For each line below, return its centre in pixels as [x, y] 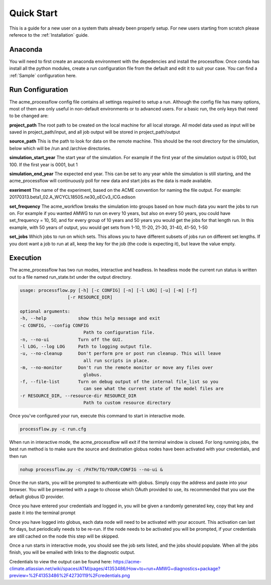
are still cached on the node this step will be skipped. [64, 536]
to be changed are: [29, 116]
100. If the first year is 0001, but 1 [43, 164]
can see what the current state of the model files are [153, 389]
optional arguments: [45, 312]
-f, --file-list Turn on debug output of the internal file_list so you [119, 381]
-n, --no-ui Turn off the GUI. [72, 339]
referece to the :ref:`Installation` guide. [49, 35]
